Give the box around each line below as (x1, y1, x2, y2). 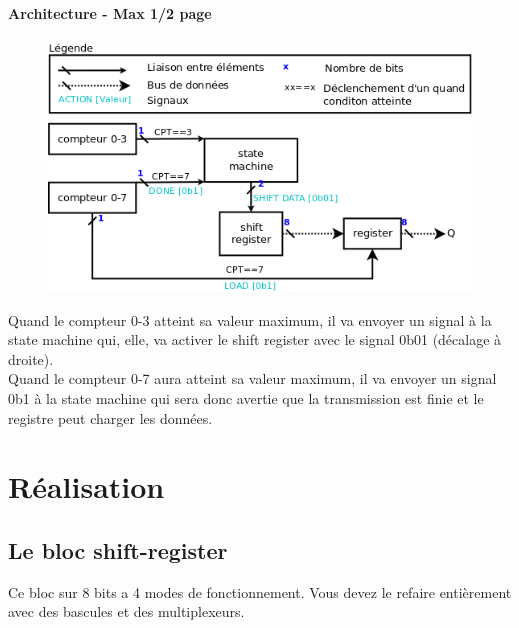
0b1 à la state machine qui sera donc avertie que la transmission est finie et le (8, 387, 484, 408)
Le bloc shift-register (8, 534, 228, 565)
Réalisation (8, 466, 165, 507)
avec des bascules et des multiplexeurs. (8, 601, 245, 622)
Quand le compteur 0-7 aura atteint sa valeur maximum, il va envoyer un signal (8, 368, 497, 389)
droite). (8, 348, 54, 369)
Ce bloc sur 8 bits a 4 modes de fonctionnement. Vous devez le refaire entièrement (8, 581, 512, 602)
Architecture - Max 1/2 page (8, 2, 212, 23)
